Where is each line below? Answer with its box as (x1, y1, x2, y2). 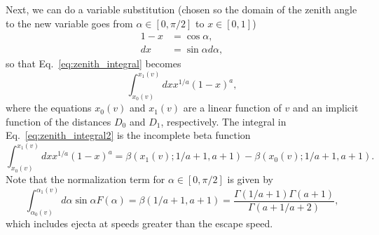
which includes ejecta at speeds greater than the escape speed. (6, 216, 273, 231)
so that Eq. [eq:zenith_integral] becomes (6, 56, 181, 71)
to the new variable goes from (6, 15, 133, 30)
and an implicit (293, 100, 359, 115)
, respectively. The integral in (160, 114, 287, 128)
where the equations (6, 100, 92, 115)
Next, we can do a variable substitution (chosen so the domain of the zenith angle (6, 2, 357, 16)
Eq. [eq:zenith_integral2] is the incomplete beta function (6, 128, 251, 142)
